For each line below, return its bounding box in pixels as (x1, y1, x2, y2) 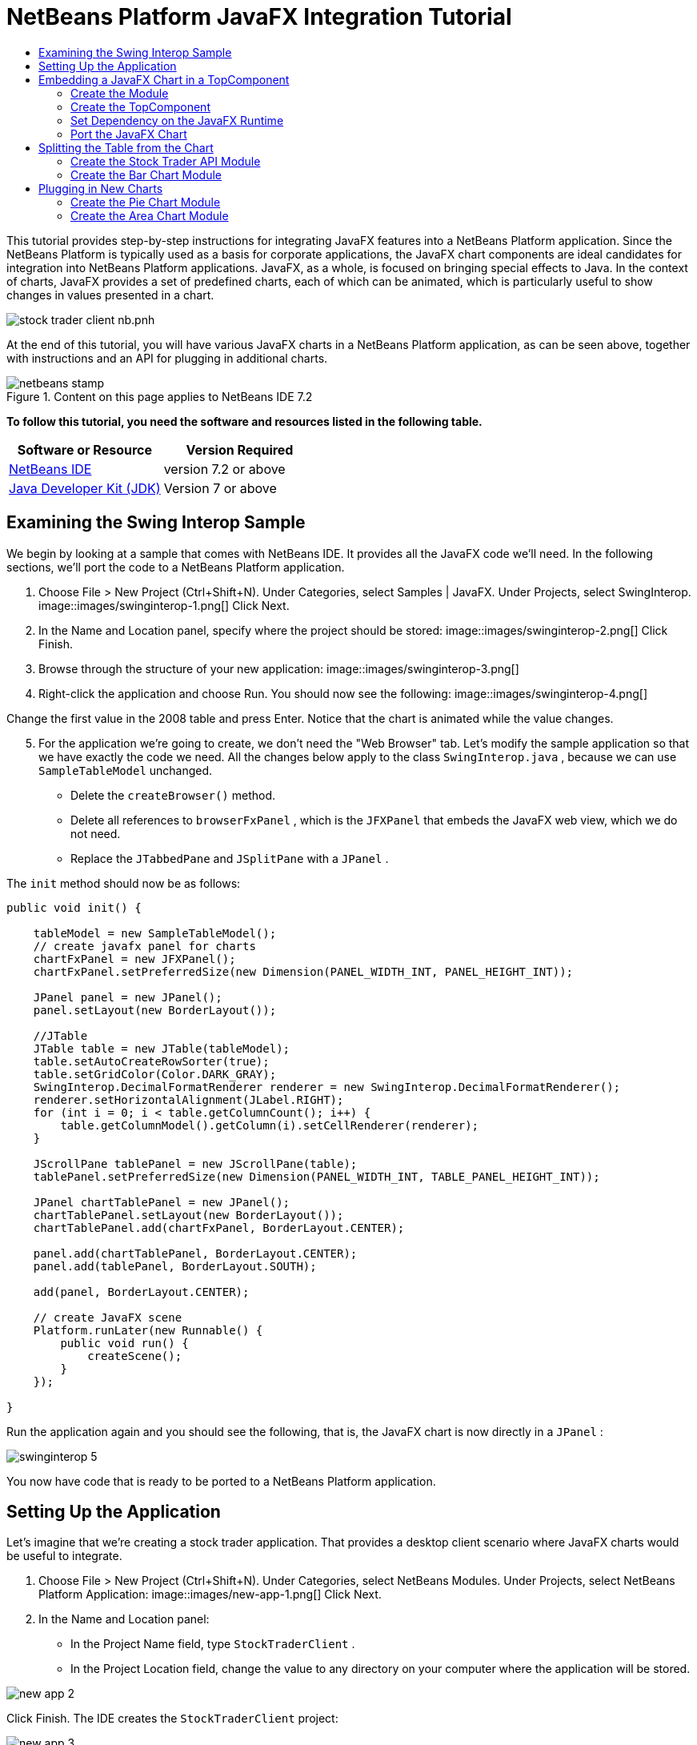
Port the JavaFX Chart (70, 126, 187, 141)
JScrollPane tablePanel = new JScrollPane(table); (33, 1157, 358, 1170)
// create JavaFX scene (33, 1310, 182, 1324)
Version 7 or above (163, 479, 277, 496)
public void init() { (6, 901, 142, 914)
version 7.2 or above (163, 460, 286, 477)
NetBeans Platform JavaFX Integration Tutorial (6, 3, 512, 30)
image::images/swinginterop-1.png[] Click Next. (38, 598, 290, 612)
